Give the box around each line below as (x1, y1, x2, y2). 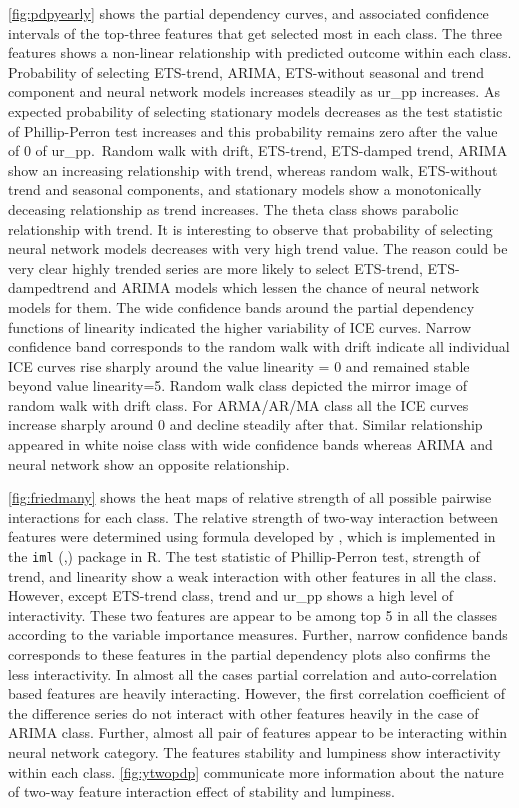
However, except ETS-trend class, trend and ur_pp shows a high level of (8, 585, 454, 606)
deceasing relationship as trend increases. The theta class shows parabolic (8, 198, 459, 219)
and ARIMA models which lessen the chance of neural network (94, 277, 480, 298)
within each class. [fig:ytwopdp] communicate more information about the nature (8, 761, 504, 782)
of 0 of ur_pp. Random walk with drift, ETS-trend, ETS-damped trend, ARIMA (8, 140, 508, 161)
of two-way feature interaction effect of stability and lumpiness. (8, 781, 395, 802)
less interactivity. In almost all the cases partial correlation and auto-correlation (8, 663, 498, 684)
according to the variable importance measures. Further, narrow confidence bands (8, 624, 508, 645)
